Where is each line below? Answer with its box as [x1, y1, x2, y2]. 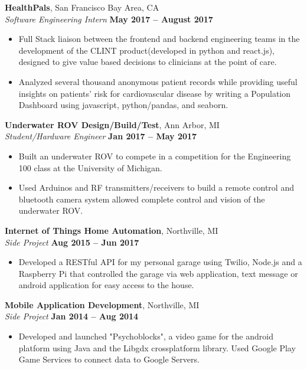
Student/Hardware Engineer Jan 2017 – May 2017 [5, 130, 197, 142]
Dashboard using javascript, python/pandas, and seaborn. [18, 99, 228, 111]
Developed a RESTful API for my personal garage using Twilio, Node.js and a [18, 256, 302, 268]
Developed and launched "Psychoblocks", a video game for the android [18, 330, 273, 342]
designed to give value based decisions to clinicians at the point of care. [18, 55, 277, 68]
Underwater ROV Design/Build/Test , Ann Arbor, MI [5, 118, 220, 130]
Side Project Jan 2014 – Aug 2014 [5, 310, 139, 322]
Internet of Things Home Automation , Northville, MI [5, 224, 218, 236]
